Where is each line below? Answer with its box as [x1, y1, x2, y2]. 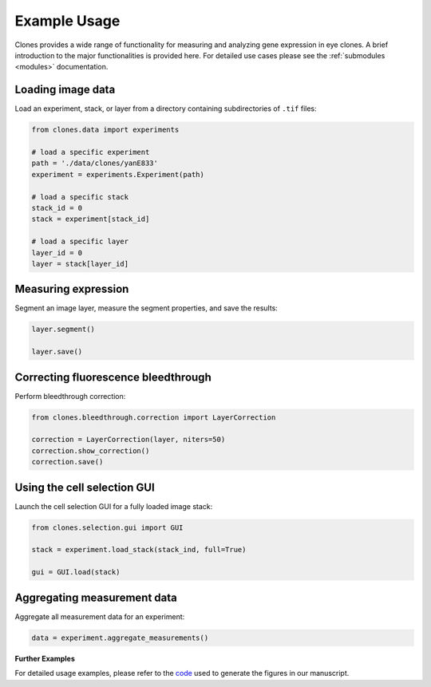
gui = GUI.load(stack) [31, 567, 121, 577]
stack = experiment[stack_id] [31, 215, 150, 223]
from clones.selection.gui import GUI [31, 523, 184, 532]
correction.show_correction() [31, 446, 150, 455]
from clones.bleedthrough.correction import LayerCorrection [31, 413, 276, 422]
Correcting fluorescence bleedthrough [14, 370, 212, 384]
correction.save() [31, 457, 104, 467]
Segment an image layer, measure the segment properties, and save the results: [14, 303, 279, 313]
